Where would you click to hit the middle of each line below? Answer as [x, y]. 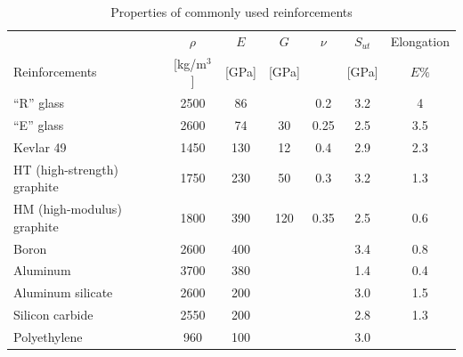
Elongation [420, 41]
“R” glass [39, 103]
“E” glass [39, 124]
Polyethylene [48, 336]
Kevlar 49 [40, 146]
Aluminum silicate [63, 292]
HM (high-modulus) [68, 209]
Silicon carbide [53, 315]
